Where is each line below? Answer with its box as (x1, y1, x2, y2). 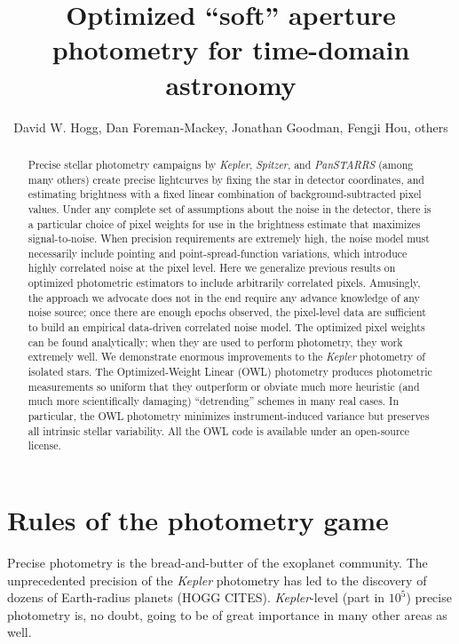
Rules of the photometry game (7, 502, 389, 538)
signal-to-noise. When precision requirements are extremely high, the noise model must (28, 231, 430, 246)
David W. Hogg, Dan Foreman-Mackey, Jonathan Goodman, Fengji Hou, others (13, 117, 448, 136)
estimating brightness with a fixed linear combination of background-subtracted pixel (28, 187, 422, 202)
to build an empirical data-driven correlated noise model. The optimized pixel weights (28, 320, 425, 335)
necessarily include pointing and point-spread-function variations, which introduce (28, 245, 408, 260)
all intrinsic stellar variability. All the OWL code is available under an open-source (28, 423, 410, 438)
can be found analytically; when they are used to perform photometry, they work (28, 334, 403, 349)
